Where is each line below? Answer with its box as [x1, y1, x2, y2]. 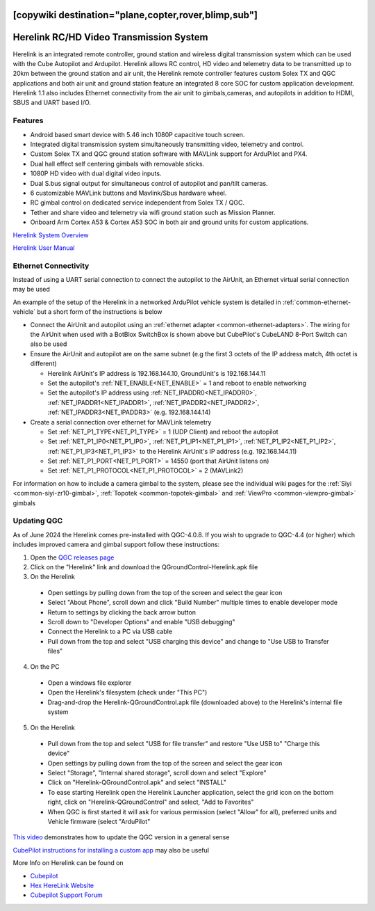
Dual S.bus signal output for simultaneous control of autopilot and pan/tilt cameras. [30, 179, 268, 187]
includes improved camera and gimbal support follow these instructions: [12, 540, 220, 549]
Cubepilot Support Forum [30, 891, 103, 899]
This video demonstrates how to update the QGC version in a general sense [12, 833, 230, 841]
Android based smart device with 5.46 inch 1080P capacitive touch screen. [30, 130, 245, 138]
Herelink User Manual [12, 244, 75, 252]
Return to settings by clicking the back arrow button [47, 608, 196, 616]
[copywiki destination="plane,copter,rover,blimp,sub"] [12, 9, 258, 21]
